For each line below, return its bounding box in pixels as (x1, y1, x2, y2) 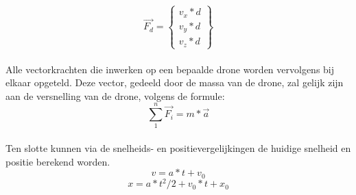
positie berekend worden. (5, 154, 110, 168)
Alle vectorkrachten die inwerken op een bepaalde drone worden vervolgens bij (5, 62, 335, 76)
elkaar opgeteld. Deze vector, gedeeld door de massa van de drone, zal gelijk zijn (5, 75, 344, 90)
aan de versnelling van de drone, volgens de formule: (5, 88, 225, 103)
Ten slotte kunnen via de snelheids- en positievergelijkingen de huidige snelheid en (5, 141, 351, 155)
